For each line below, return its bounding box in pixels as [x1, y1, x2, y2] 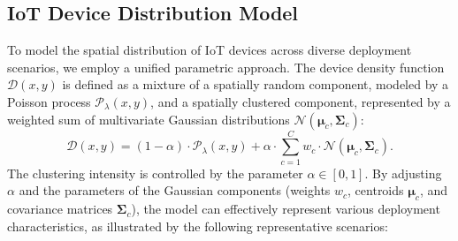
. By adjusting [364, 163, 442, 182]
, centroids [347, 181, 404, 200]
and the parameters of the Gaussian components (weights [19, 181, 331, 200]
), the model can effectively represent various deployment [131, 200, 440, 218]
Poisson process [7, 92, 91, 110]
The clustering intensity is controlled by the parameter [7, 163, 303, 182]
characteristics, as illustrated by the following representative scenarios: [7, 216, 388, 235]
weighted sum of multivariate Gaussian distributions [7, 109, 290, 128]
